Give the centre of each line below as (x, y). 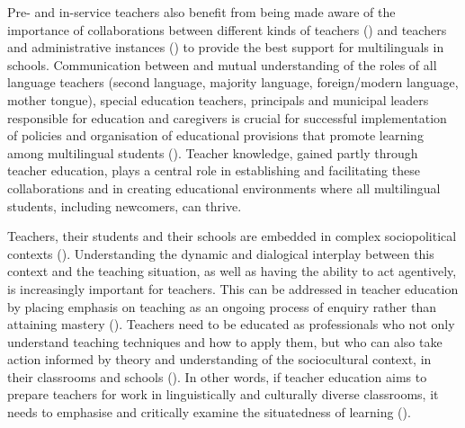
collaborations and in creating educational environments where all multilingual (224, 187)
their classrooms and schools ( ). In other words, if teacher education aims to (217, 376)
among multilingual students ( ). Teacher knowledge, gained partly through (213, 152)
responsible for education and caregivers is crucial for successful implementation (227, 117)
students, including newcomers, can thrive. (125, 205)
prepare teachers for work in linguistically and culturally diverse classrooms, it (223, 394)
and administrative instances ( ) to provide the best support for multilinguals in (226, 47)
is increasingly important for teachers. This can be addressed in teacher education (233, 288)
